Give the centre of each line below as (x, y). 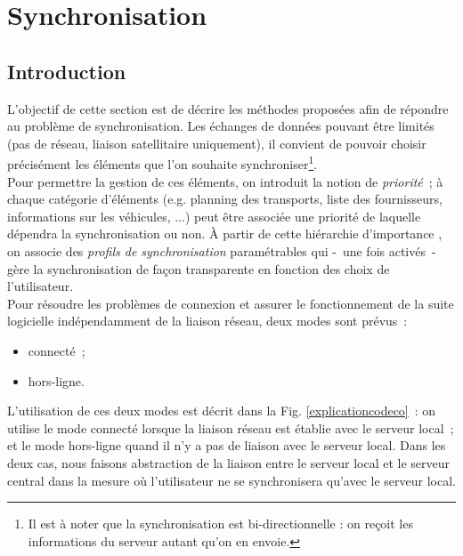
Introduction (67, 71)
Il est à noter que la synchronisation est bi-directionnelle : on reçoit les (220, 524)
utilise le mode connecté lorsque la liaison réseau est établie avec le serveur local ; (231, 427)
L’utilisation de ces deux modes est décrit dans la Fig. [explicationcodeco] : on (222, 411)
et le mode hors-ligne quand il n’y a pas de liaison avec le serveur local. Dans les (227, 445)
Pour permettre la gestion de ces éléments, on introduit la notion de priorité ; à (225, 181)
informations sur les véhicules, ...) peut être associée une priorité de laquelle (214, 216)
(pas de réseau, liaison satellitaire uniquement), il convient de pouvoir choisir (217, 143)
